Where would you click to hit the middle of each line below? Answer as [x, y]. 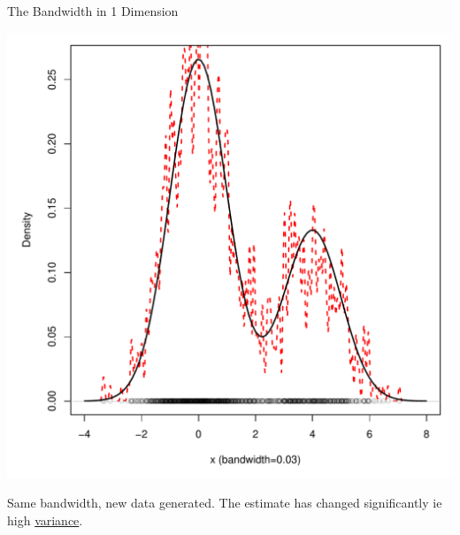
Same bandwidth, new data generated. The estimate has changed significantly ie [225, 503]
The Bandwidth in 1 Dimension [93, 11]
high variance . [45, 520]
